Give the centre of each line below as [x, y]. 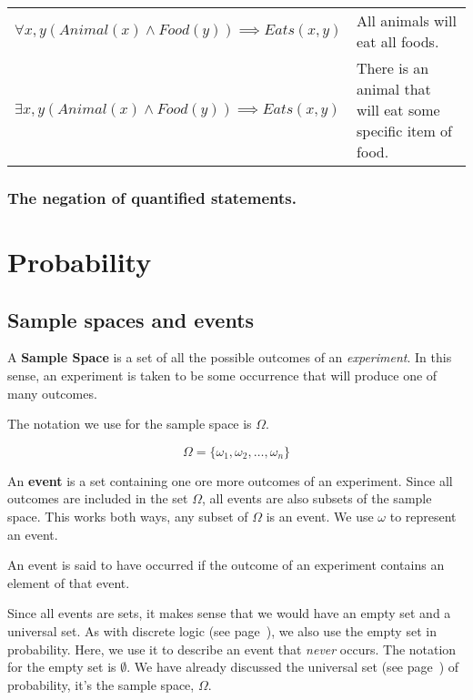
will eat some [398, 110]
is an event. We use [320, 516]
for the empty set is [62, 667]
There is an [393, 68]
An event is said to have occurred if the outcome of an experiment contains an [226, 565]
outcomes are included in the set [98, 498]
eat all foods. [398, 41]
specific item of [404, 131]
